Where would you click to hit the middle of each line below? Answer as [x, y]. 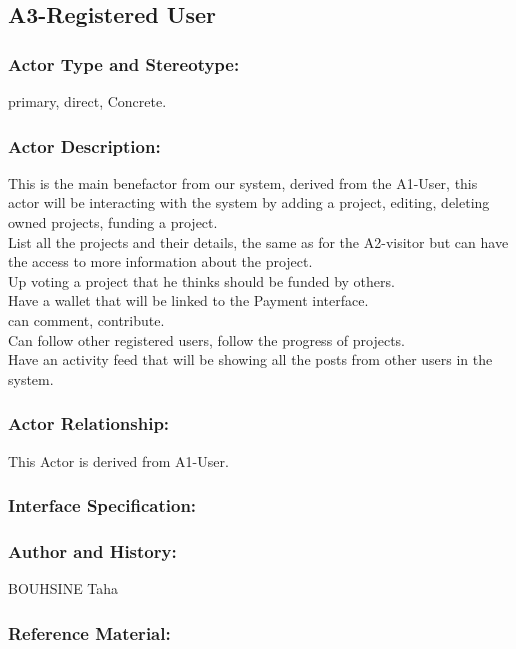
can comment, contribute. [86, 319]
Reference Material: [89, 632]
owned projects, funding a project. [113, 222]
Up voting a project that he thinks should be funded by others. [201, 280]
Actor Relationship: [89, 423]
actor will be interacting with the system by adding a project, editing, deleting [249, 202]
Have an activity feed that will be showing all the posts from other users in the [250, 359]
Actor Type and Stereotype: [124, 63]
